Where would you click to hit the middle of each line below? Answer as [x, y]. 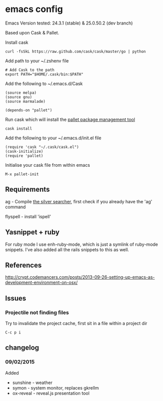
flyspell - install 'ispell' [28, 216]
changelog [22, 348]
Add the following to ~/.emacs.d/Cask [44, 83]
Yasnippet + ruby [32, 232]
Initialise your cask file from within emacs [48, 165]
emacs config [34, 9]
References [23, 265]
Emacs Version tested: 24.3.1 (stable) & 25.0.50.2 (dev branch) [69, 23]
